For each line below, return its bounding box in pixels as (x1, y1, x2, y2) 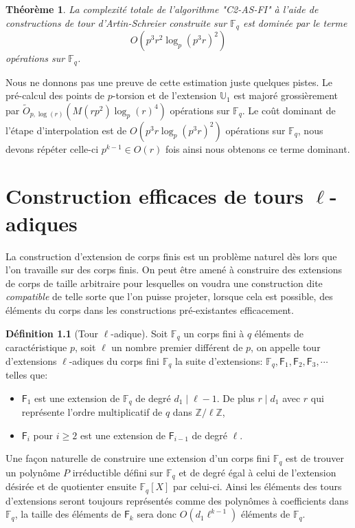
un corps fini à (183, 326, 244, 340)
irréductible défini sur (72, 465, 163, 479)
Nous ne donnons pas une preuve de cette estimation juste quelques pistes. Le (5, 74, 333, 89)
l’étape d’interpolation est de (5, 123, 127, 137)
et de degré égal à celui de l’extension (179, 465, 336, 479)
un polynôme (5, 465, 60, 479)
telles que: (5, 368, 48, 382)
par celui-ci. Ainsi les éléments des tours (173, 479, 342, 494)
